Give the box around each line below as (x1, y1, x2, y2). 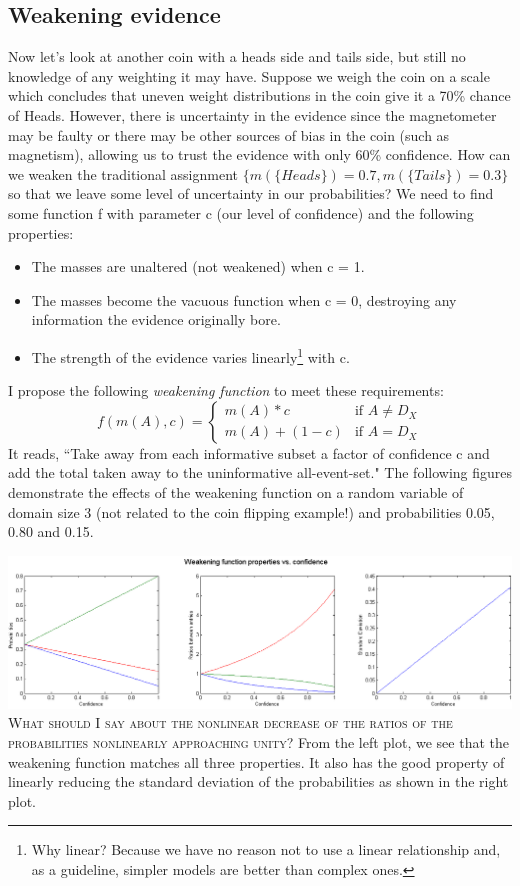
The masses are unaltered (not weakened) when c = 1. (31, 256, 365, 277)
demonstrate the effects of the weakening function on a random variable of (8, 481, 464, 502)
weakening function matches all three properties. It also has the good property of (8, 751, 505, 772)
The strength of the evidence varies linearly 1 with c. (31, 343, 350, 367)
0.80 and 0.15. (8, 521, 94, 542)
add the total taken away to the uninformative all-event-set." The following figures (8, 462, 513, 483)
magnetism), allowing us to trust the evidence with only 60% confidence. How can (8, 144, 511, 165)
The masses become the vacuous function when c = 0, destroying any (31, 289, 457, 310)
